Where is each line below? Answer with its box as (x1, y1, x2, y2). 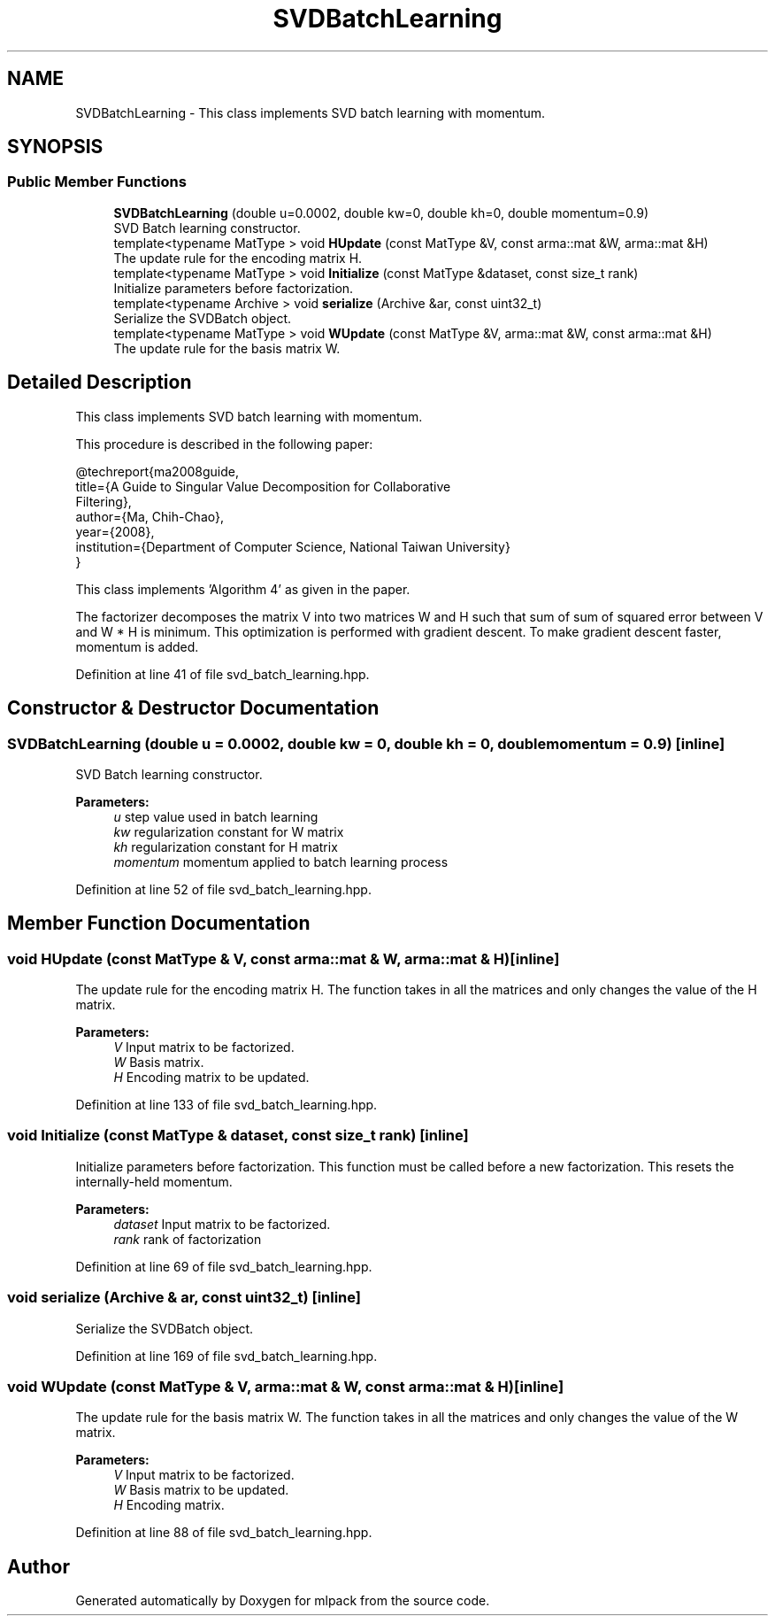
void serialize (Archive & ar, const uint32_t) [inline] (7, 1288, 362, 1307)
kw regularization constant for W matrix (113, 823, 344, 839)
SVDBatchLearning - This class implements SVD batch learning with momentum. (75, 104, 546, 120)
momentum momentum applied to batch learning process (113, 854, 449, 869)
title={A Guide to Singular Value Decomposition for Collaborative (75, 478, 451, 494)
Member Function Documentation (7, 912, 311, 935)
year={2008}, (75, 523, 155, 539)
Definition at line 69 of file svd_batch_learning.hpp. (75, 1258, 372, 1274)
